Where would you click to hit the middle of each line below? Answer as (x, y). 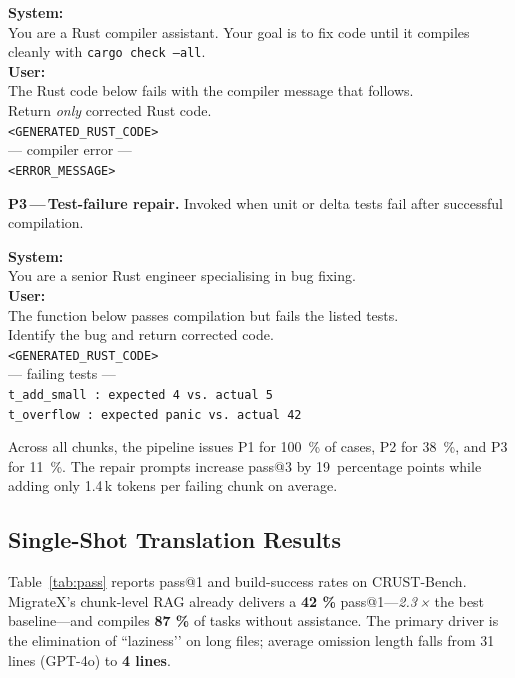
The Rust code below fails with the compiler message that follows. (211, 90)
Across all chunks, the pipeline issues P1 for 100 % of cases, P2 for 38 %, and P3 (258, 446)
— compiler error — (70, 149)
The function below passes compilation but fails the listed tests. (203, 314)
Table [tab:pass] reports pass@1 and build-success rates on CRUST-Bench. (237, 581)
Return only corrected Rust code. (110, 110)
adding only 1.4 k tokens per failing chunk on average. (173, 485)
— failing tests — (62, 373)
